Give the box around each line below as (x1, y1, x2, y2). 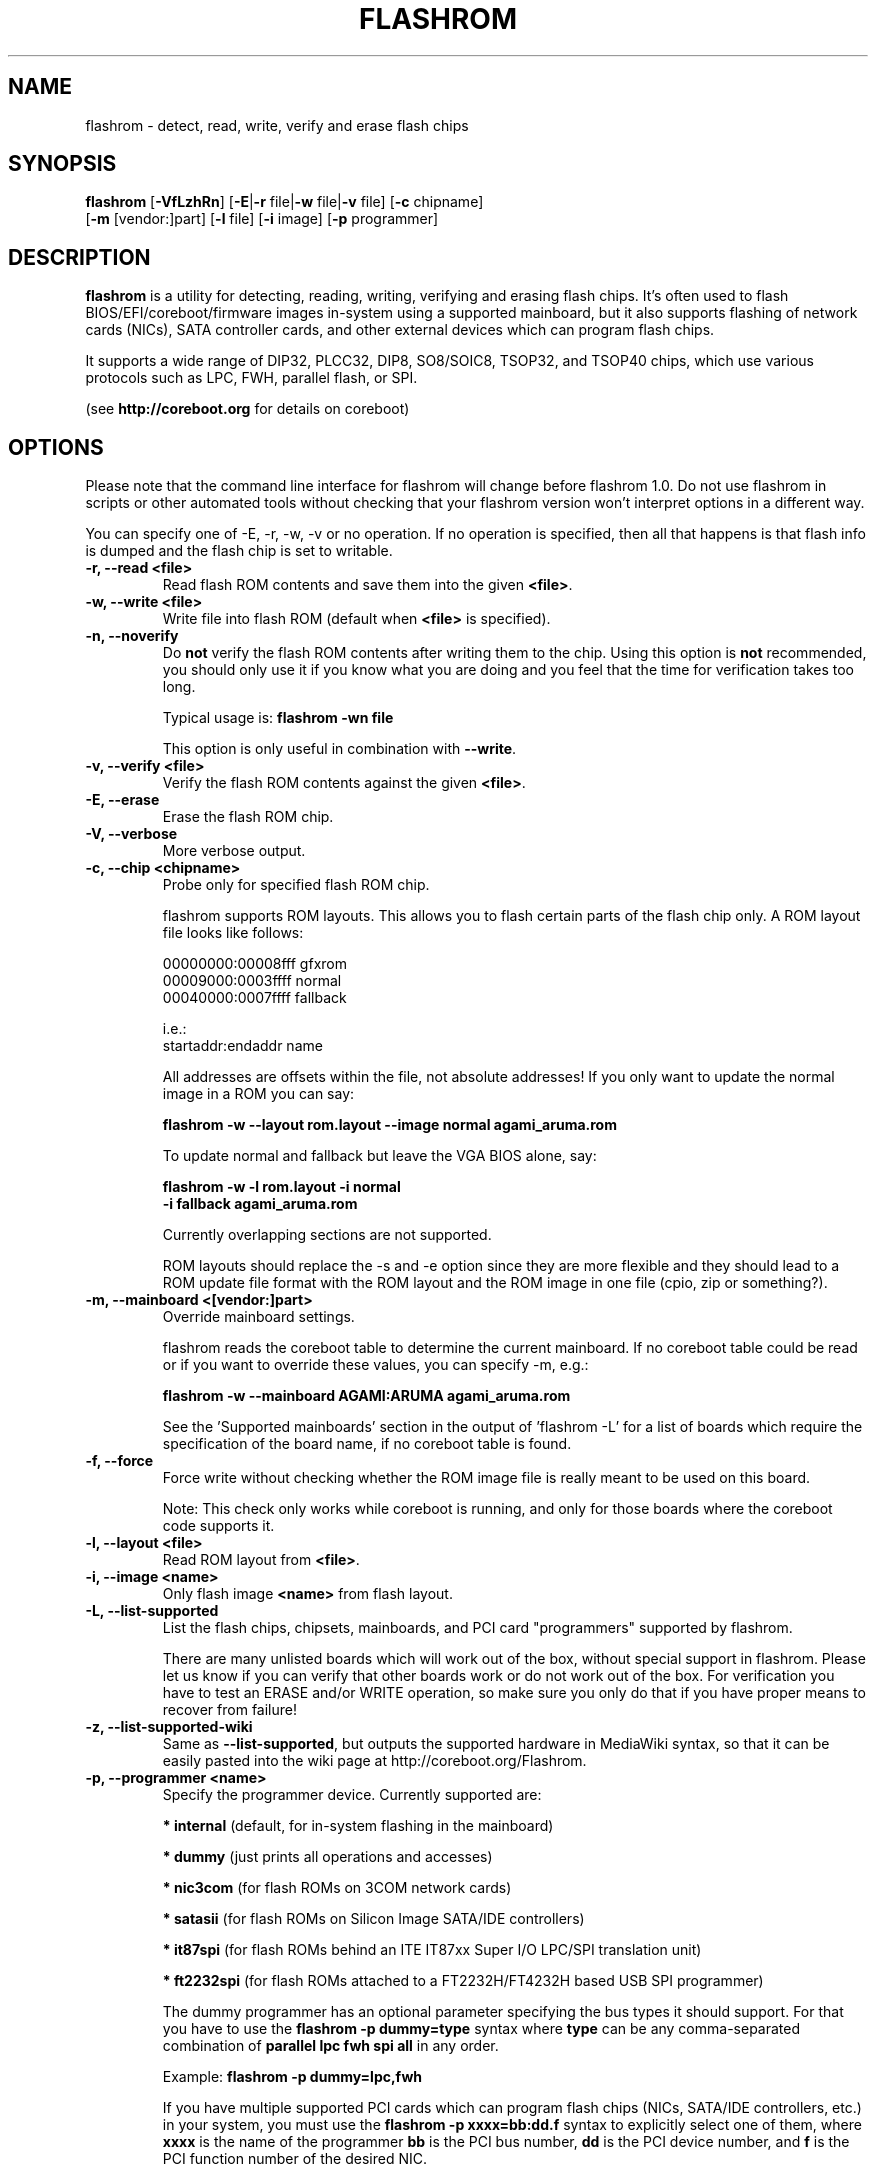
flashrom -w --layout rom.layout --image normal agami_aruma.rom (162, 1116, 617, 1134)
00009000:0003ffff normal (162, 972, 342, 990)
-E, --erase (85, 791, 160, 809)
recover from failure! (162, 1701, 298, 1719)
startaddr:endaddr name (162, 1037, 323, 1055)
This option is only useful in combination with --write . (162, 740, 517, 758)
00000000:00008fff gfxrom (162, 955, 347, 973)
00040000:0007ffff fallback (162, 989, 347, 1007)
